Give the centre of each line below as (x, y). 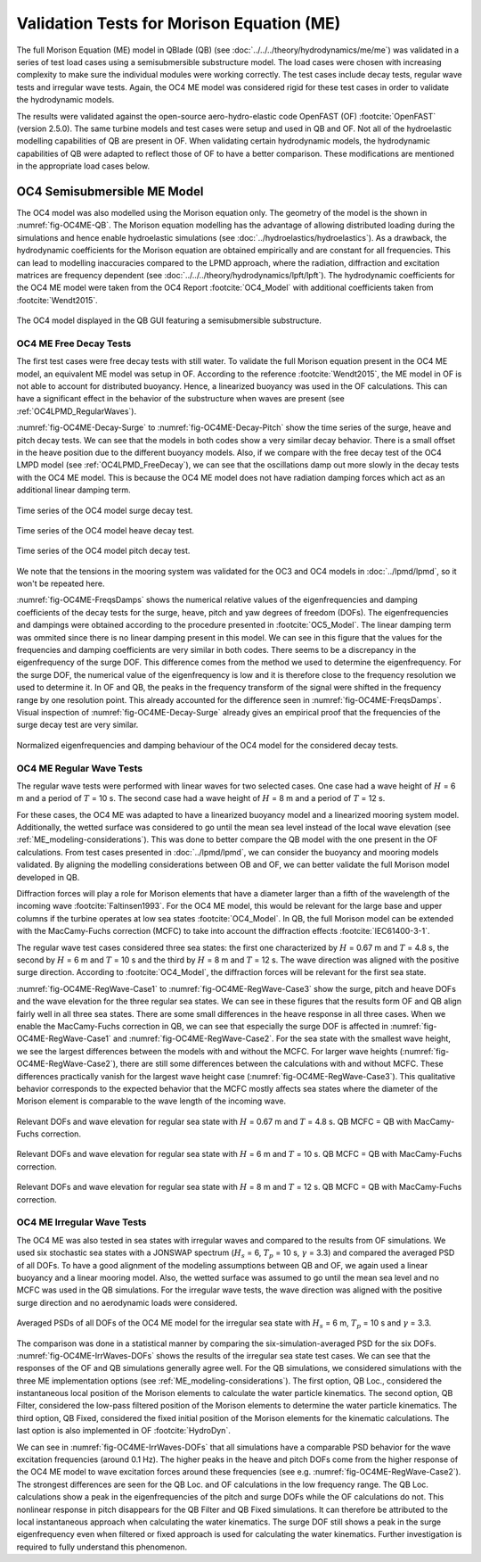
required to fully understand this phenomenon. (102, 1547)
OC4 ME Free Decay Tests (74, 343)
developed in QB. (48, 877)
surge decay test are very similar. (77, 725)
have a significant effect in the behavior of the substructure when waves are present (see (180, 399)
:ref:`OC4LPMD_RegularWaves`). (77, 411)
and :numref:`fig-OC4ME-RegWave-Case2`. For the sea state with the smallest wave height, (282, 1038)
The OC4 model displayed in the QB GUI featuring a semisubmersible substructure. (169, 320)
